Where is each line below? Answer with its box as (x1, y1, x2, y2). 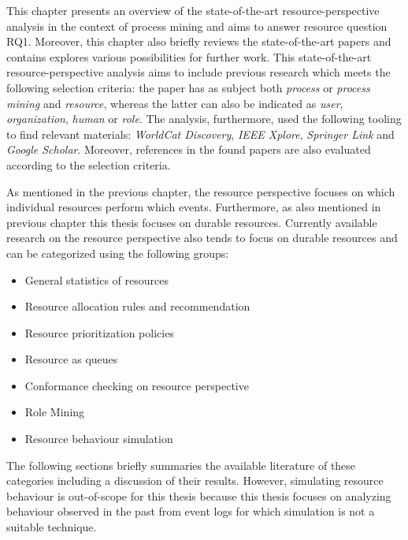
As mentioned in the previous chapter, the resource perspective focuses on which (6, 183, 395, 199)
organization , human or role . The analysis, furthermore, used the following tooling (6, 110, 402, 127)
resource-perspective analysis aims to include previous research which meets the (6, 64, 391, 80)
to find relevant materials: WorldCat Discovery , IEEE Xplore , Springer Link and (6, 125, 395, 142)
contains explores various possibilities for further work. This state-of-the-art (6, 48, 372, 65)
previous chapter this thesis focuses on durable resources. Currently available (6, 214, 377, 230)
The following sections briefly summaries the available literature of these (6, 456, 356, 473)
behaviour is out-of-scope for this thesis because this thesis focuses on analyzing (6, 487, 391, 504)
